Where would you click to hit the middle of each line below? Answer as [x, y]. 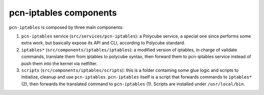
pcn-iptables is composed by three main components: [66, 27]
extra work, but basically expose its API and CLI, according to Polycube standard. [103, 43]
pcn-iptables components [63, 13]
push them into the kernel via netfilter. [59, 63]
